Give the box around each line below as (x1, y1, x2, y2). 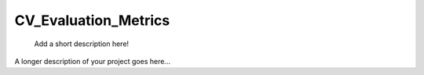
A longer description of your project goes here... (14, 56, 170, 66)
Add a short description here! (34, 39, 130, 48)
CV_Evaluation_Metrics (14, 12, 170, 29)
